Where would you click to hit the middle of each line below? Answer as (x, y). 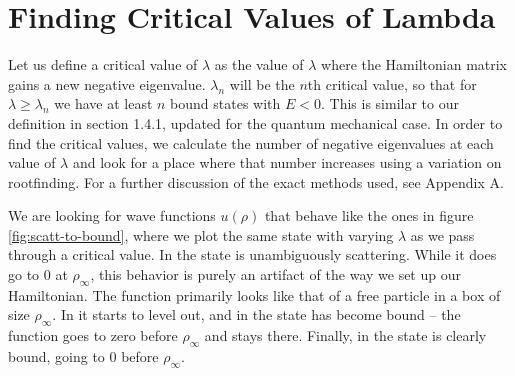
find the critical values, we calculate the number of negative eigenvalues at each (251, 142)
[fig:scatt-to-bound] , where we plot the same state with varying (201, 234)
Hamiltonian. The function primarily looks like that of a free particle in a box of (254, 294)
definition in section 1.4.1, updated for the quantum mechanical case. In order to (255, 122)
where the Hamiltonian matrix (414, 64)
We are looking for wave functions (112, 215)
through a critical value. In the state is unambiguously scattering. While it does (252, 254)
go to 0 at (38, 274)
